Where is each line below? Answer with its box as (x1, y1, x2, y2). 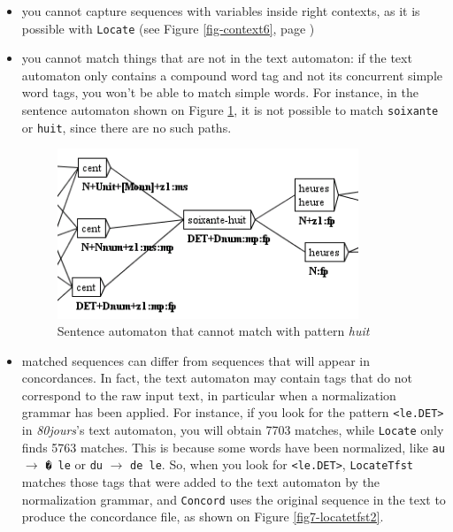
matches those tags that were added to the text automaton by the (21, 473, 380, 491)
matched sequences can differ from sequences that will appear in (21, 351, 370, 369)
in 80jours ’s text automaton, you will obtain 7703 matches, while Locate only (21, 421, 444, 439)
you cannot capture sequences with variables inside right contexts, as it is (21, 2, 420, 19)
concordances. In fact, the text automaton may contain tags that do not (21, 369, 412, 387)
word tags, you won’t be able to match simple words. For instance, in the (21, 83, 419, 102)
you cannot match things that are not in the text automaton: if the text (21, 49, 412, 67)
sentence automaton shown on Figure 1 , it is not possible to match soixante (21, 101, 439, 119)
